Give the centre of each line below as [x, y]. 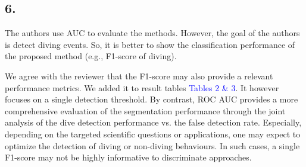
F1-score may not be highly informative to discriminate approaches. [128, 157]
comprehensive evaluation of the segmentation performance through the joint [145, 110]
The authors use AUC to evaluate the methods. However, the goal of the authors [152, 33]
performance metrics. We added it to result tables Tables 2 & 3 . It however [142, 87]
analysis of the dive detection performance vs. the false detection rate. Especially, [153, 122]
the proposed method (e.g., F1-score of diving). [91, 56]
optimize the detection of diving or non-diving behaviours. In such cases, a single [152, 145]
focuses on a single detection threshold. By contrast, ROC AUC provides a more [152, 99]
